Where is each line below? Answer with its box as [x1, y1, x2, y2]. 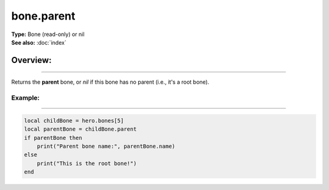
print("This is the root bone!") [37, 159, 137, 167]
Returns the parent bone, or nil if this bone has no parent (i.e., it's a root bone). [11, 78, 210, 86]
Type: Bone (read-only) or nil [11, 31, 85, 38]
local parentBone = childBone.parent [24, 126, 137, 133]
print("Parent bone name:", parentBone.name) [37, 143, 175, 150]
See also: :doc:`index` [11, 38, 66, 46]
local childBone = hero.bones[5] [24, 117, 124, 124]
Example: [11, 93, 40, 102]
